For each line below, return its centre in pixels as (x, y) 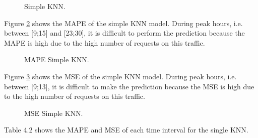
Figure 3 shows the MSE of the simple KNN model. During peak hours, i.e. (120, 76)
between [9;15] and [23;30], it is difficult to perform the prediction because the (124, 33)
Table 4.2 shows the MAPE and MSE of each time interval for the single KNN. (126, 130)
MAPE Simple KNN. (57, 59)
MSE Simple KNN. (54, 113)
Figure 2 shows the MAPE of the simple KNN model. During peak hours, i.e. (123, 23)
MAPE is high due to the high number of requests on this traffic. (105, 42)
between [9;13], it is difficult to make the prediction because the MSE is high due (129, 86)
